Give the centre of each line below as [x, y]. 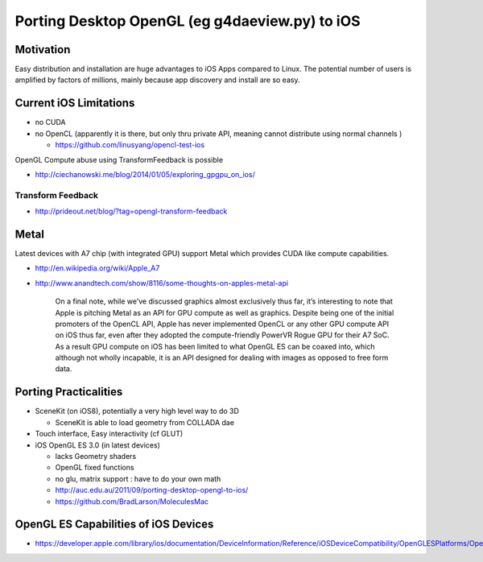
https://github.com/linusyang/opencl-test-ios [130, 145]
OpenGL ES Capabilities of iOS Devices [114, 525]
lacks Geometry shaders [96, 456]
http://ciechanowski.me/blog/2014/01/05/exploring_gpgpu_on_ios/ [145, 174]
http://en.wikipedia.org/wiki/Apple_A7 [97, 268]
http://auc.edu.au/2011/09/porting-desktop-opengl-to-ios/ [152, 490]
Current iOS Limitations [75, 103]
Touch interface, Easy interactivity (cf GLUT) [109, 434]
